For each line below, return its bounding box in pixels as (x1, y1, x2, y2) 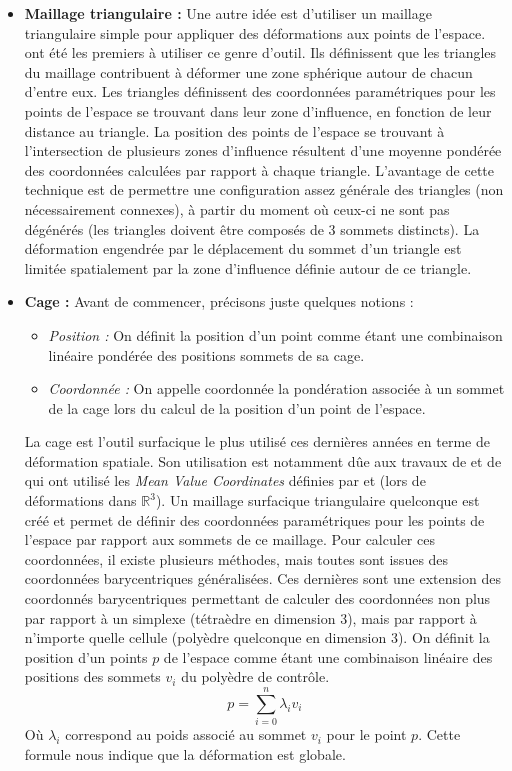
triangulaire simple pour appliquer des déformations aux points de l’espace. (24, 22, 486, 43)
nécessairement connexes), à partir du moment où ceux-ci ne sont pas (24, 198, 450, 219)
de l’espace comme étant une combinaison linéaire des (163, 646, 493, 667)
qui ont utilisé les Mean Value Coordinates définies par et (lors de (24, 470, 426, 491)
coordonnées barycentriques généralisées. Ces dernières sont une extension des (24, 568, 501, 589)
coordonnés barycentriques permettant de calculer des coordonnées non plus (24, 588, 491, 609)
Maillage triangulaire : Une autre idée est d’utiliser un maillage (24, 3, 432, 23)
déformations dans (24, 490, 137, 511)
